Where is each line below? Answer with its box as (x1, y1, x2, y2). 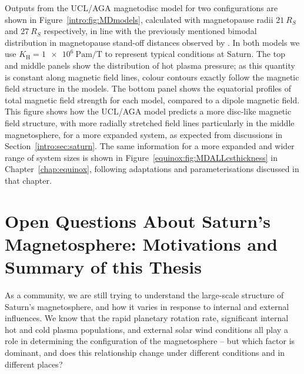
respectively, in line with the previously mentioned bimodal (44, 25, 257, 37)
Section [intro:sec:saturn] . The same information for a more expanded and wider (5, 140, 295, 152)
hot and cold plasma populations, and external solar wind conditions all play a (5, 323, 288, 335)
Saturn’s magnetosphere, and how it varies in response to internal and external (5, 300, 289, 312)
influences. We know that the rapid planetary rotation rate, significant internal (5, 312, 289, 324)
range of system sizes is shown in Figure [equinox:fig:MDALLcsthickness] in (5, 151, 278, 163)
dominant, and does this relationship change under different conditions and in (5, 346, 285, 358)
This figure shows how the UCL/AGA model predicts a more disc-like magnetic (5, 105, 292, 117)
